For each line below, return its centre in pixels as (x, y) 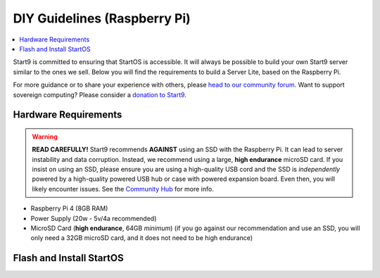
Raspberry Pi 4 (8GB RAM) (69, 208)
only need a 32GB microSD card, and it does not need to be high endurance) (142, 238)
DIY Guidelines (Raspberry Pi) (102, 18)
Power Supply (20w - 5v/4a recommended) (94, 218)
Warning (45, 137)
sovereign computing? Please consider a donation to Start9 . (100, 94)
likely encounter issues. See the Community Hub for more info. (123, 189)
